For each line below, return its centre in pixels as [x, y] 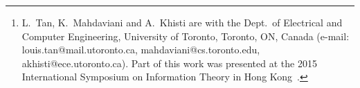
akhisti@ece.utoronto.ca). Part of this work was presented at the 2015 [169, 63]
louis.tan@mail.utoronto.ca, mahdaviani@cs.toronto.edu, [141, 50]
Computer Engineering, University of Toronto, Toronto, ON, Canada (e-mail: [186, 36]
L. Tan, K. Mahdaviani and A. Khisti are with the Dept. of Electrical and [182, 22]
